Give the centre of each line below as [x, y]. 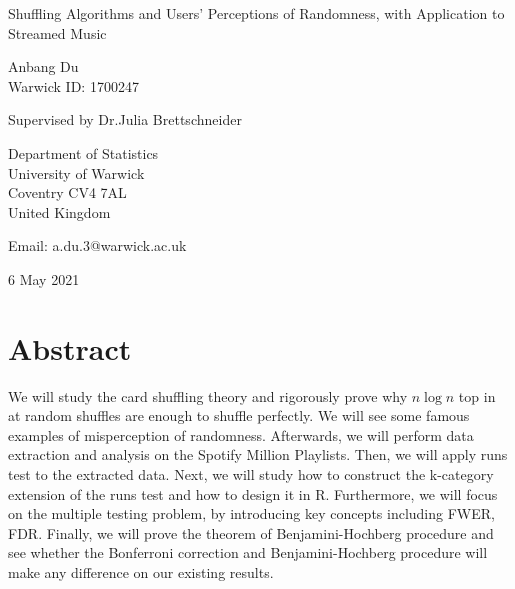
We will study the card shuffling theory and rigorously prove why [208, 395]
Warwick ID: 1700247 [73, 85]
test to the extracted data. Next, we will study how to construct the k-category [251, 474]
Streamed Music [57, 32]
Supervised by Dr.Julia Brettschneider [125, 119]
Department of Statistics [83, 152]
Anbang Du [43, 66]
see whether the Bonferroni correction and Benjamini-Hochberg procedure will [248, 552]
